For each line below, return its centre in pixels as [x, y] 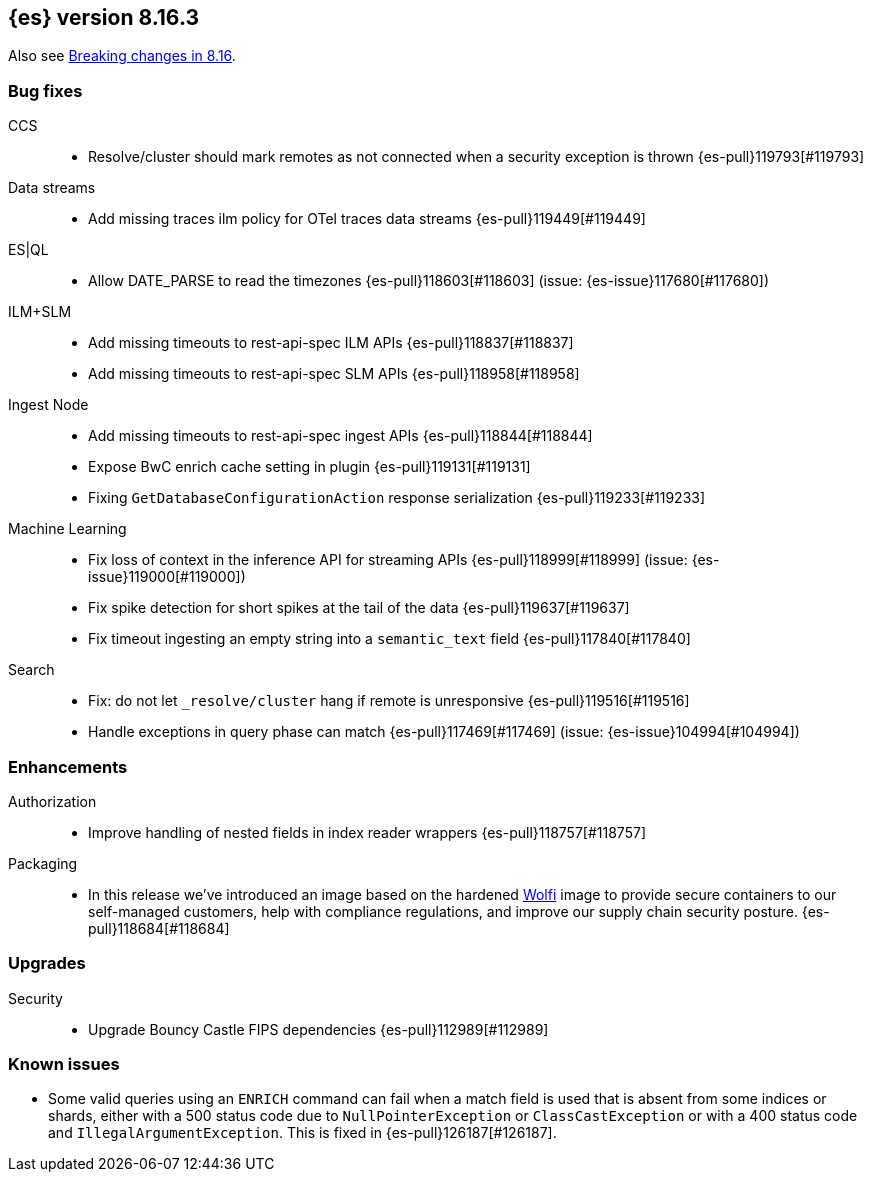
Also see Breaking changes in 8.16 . [122, 56]
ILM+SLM [40, 312]
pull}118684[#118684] [159, 928]
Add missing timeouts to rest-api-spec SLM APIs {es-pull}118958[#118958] [334, 374]
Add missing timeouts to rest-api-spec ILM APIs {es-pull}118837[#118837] [331, 343]
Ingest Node [48, 405]
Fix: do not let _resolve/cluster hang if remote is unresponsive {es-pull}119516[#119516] [389, 701]
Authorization [52, 801]
